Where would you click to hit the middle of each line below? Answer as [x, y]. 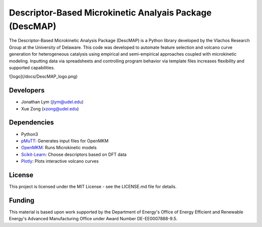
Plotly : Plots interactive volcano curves [60, 161]
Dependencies [32, 123]
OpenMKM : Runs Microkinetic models [59, 148]
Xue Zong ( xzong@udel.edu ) [50, 108]
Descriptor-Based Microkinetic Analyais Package [110, 13]
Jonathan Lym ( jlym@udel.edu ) [52, 102]
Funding [22, 200]
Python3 [30, 134]
